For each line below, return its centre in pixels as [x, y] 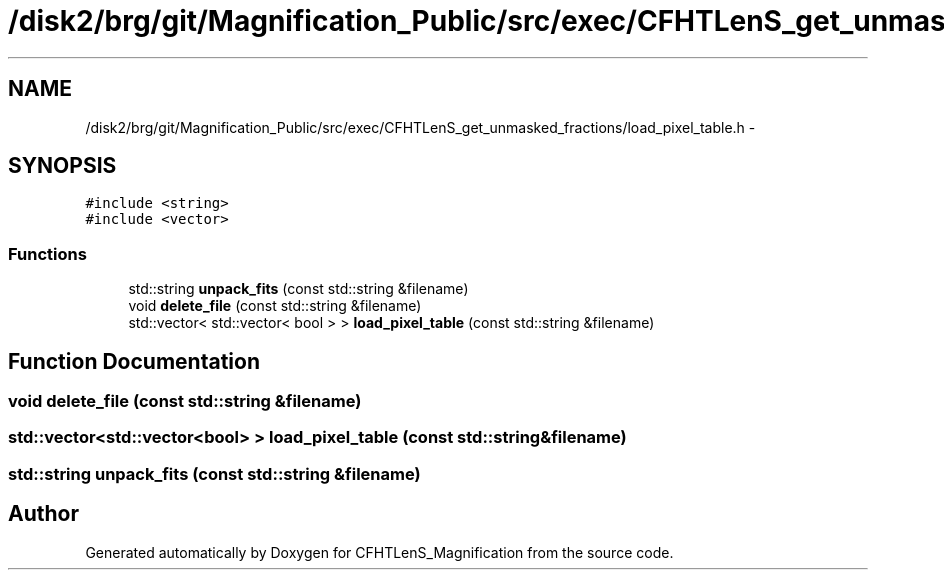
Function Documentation [134, 361]
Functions [47, 253]
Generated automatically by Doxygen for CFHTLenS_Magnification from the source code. [379, 552]
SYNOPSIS [62, 166]
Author [43, 514]
